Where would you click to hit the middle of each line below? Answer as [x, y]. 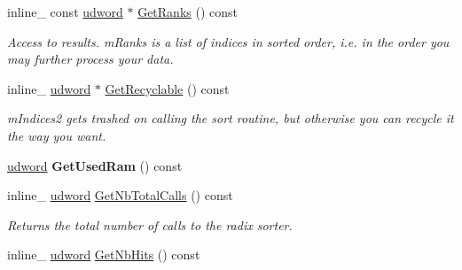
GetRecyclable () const [167, 88]
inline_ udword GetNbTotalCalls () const [120, 195]
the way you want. [57, 135]
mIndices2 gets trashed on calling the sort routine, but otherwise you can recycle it [231, 118]
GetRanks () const [188, 12]
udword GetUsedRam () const [95, 165]
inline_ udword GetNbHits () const [104, 255]
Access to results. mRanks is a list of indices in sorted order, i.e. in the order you [228, 41]
